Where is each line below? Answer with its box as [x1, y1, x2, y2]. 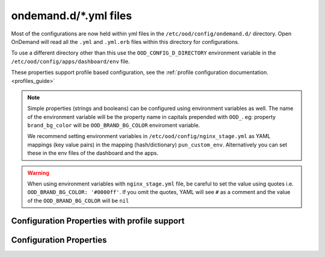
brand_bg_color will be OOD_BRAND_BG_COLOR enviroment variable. [27, 122, 200, 129]
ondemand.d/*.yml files [11, 9, 132, 22]
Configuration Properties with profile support [11, 216, 185, 226]
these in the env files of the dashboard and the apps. [27, 150, 159, 157]
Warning [27, 169, 49, 177]
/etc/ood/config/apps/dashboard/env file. [11, 58, 130, 65]
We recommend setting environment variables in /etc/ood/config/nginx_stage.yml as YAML [27, 133, 271, 140]
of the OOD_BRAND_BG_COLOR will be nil [27, 197, 129, 204]
